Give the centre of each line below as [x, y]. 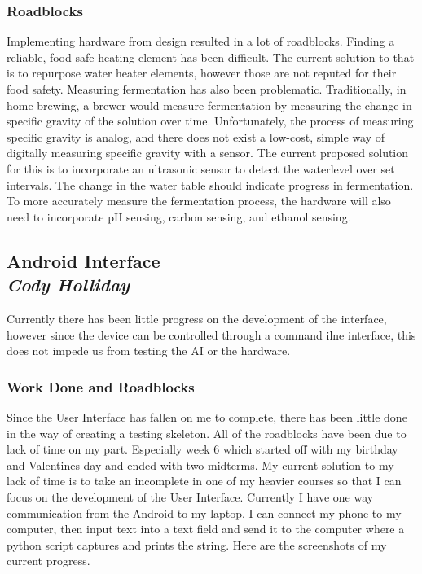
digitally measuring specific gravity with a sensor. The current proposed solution [208, 153]
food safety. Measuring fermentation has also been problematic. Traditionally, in [207, 89]
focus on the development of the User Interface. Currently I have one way [190, 496]
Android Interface [84, 260]
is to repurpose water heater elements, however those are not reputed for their [202, 73]
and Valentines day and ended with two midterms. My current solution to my [200, 464]
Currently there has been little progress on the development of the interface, [197, 318]
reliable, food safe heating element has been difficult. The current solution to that [211, 57]
